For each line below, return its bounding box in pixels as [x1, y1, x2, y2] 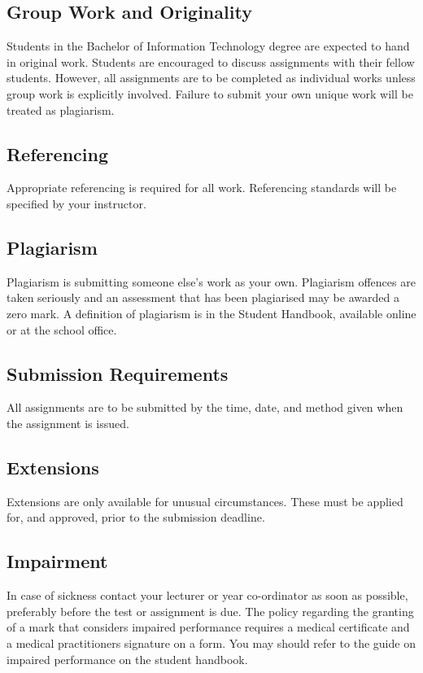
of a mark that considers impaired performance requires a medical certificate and [7, 618, 410, 636]
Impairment [7, 548, 108, 574]
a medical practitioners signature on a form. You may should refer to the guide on [7, 634, 416, 651]
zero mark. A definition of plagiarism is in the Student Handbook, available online [7, 304, 416, 321]
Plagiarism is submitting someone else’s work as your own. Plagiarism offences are [7, 273, 416, 290]
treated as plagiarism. [7, 101, 115, 118]
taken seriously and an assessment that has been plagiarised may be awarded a [7, 289, 399, 306]
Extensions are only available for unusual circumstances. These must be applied [7, 492, 403, 509]
